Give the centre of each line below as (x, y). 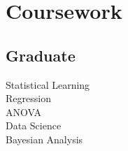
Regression (28, 98)
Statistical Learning (48, 84)
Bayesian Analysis (44, 139)
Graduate (41, 55)
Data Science (34, 125)
